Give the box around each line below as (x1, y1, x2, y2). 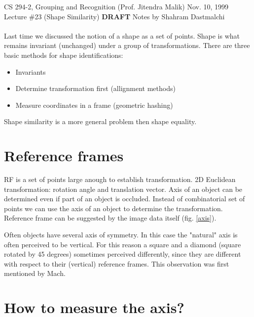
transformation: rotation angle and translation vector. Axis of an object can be (4, 183, 243, 194)
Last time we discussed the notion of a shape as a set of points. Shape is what (4, 30, 240, 41)
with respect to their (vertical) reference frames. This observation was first (4, 258, 229, 269)
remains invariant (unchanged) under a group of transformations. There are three (4, 40, 250, 50)
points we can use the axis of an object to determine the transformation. (4, 203, 223, 213)
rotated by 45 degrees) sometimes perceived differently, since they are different (4, 249, 241, 259)
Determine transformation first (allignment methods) (15, 83, 176, 93)
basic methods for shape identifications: (4, 49, 123, 60)
